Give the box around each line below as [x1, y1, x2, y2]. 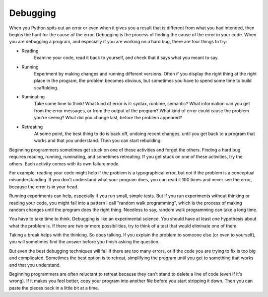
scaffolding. [34, 84, 59, 90]
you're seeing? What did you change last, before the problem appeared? [34, 115, 182, 121]
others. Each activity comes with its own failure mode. [9, 160, 120, 166]
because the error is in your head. [9, 184, 79, 190]
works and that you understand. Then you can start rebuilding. [34, 138, 162, 144]
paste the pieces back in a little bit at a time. [9, 285, 99, 291]
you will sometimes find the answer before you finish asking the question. [9, 239, 160, 245]
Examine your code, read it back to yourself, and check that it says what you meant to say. [34, 55, 219, 61]
